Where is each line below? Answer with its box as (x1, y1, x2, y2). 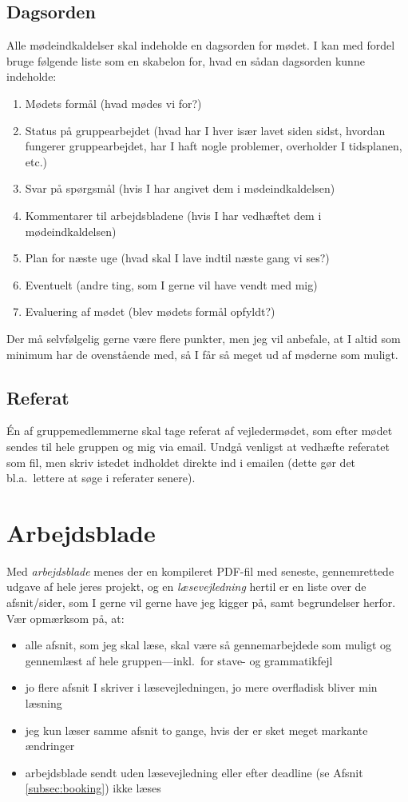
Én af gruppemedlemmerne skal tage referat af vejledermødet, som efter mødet (6, 422, 393, 439)
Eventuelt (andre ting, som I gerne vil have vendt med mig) (25, 276, 318, 293)
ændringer (25, 737, 75, 754)
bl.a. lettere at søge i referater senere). (6, 469, 196, 486)
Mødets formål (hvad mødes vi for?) (25, 94, 202, 111)
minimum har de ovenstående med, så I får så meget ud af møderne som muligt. (6, 345, 398, 362)
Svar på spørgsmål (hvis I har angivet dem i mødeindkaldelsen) (25, 180, 335, 197)
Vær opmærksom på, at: (6, 609, 125, 626)
